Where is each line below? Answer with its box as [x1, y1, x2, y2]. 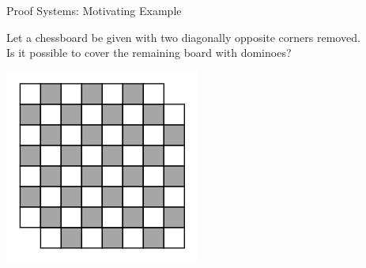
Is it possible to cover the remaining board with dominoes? [6, 44, 292, 61]
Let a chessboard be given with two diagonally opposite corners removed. [6, 28, 360, 45]
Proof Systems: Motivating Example [6, 2, 182, 18]
